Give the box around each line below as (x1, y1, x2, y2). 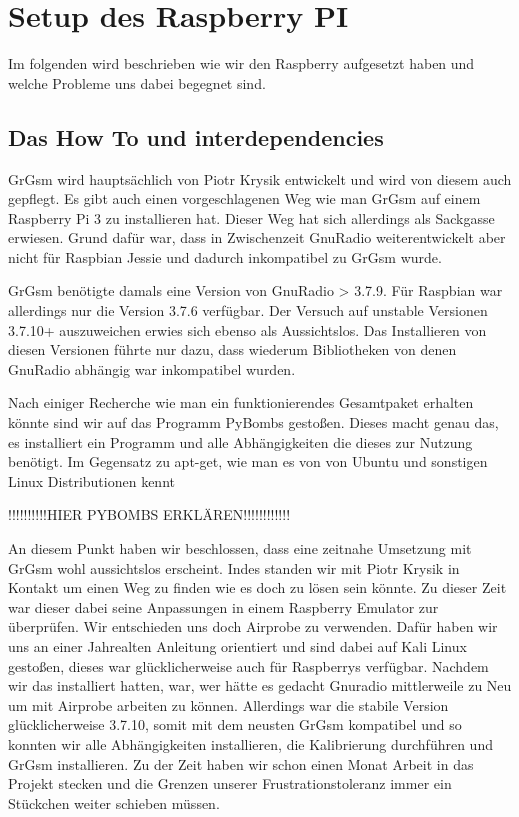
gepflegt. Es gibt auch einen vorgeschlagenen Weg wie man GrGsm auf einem (8, 188, 481, 209)
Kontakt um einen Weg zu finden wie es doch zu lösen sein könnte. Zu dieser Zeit (8, 577, 507, 598)
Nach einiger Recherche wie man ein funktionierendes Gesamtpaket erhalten (8, 392, 474, 413)
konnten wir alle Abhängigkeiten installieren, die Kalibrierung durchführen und (8, 733, 493, 754)
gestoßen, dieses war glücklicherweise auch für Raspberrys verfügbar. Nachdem (8, 655, 489, 676)
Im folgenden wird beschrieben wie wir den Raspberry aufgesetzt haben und (8, 53, 475, 74)
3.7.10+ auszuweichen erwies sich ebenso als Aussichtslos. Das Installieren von (8, 319, 487, 340)
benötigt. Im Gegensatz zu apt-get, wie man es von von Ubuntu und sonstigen (8, 451, 488, 472)
